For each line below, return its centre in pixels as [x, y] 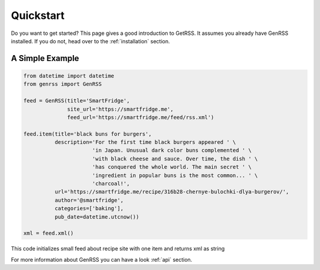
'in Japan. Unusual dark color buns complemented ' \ [172, 150]
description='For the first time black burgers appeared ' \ [145, 142]
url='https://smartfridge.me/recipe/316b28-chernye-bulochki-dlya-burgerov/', [172, 192]
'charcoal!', [111, 184]
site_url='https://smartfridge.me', [121, 109]
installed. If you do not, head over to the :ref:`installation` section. [90, 41]
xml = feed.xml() [49, 233]
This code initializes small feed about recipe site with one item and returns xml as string [118, 249]
